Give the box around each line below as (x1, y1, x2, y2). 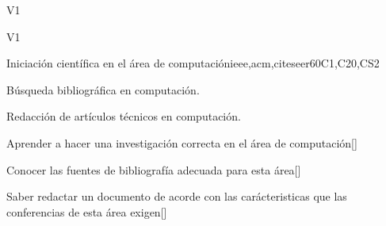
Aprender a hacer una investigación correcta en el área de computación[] (6, 134, 357, 151)
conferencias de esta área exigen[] (6, 203, 167, 220)
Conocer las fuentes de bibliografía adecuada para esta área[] (6, 161, 301, 178)
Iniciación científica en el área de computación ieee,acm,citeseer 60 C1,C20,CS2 (6, 55, 380, 71)
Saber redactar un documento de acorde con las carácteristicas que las (6, 188, 347, 205)
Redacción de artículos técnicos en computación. (6, 108, 241, 124)
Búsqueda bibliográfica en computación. (6, 81, 200, 98)
